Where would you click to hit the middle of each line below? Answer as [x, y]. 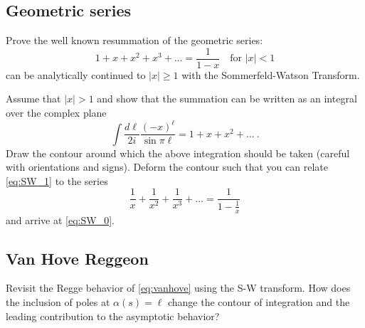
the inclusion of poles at [58, 302]
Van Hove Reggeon [77, 258]
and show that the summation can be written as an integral [227, 99]
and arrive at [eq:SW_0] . [60, 219]
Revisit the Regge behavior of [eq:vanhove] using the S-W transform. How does [178, 288]
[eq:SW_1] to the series [57, 180]
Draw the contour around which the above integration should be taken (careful [178, 153]
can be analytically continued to [76, 74]
